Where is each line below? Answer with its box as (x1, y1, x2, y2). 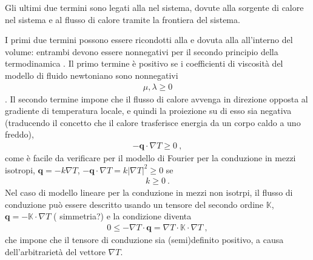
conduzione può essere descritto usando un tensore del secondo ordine (5, 198, 264, 210)
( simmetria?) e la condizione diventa (53, 210, 192, 222)
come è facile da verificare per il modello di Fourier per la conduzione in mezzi (5, 152, 296, 164)
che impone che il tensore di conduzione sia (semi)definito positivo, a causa (5, 233, 284, 246)
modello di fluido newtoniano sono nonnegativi (5, 68, 178, 81)
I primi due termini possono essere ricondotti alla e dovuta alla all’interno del (5, 33, 293, 46)
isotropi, (5, 163, 35, 176)
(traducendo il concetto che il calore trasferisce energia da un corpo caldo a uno (5, 116, 301, 128)
